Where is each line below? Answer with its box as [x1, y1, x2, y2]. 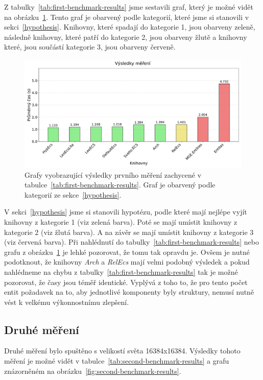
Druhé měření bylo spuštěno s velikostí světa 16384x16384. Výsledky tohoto [4, 345, 241, 356]
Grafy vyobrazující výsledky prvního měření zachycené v [25, 169, 202, 180]
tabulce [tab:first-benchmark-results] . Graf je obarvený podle [25, 179, 216, 190]
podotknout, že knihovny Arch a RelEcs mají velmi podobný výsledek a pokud [4, 256, 250, 267]
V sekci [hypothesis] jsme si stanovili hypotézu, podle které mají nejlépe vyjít [4, 206, 247, 217]
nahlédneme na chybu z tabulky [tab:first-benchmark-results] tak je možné [4, 266, 238, 277]
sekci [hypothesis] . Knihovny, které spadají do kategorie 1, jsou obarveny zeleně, [4, 21, 255, 32]
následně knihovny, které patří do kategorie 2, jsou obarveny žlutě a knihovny [4, 31, 247, 42]
